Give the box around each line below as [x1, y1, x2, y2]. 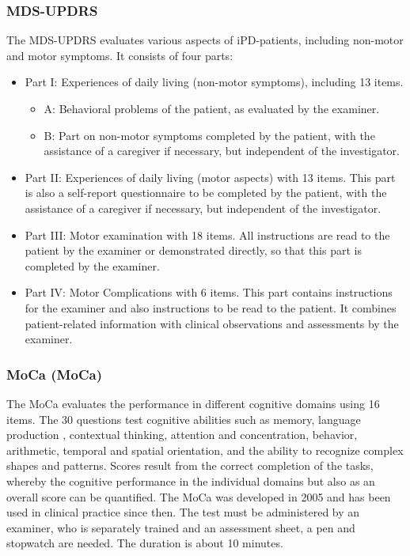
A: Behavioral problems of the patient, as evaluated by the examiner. [44, 100, 380, 116]
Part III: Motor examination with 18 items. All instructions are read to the [25, 226, 390, 243]
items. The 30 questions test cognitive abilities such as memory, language [6, 410, 361, 427]
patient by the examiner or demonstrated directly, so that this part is [25, 242, 362, 259]
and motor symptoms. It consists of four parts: [6, 47, 233, 63]
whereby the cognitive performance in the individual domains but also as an [6, 472, 375, 489]
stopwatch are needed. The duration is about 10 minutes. [6, 535, 283, 551]
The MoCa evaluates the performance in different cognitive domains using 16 [6, 395, 380, 411]
